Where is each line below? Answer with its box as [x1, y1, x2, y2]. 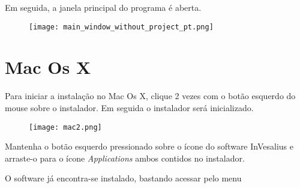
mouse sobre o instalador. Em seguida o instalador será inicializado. [5, 101, 254, 114]
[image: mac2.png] [29, 123, 102, 132]
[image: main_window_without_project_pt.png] [29, 22, 214, 31]
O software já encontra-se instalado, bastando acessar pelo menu [5, 172, 242, 184]
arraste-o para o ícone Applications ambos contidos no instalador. [5, 151, 245, 164]
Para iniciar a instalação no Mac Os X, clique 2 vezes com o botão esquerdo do [5, 89, 296, 102]
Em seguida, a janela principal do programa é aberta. [5, 1, 202, 13]
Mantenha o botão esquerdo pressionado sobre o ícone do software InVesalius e [5, 140, 293, 153]
